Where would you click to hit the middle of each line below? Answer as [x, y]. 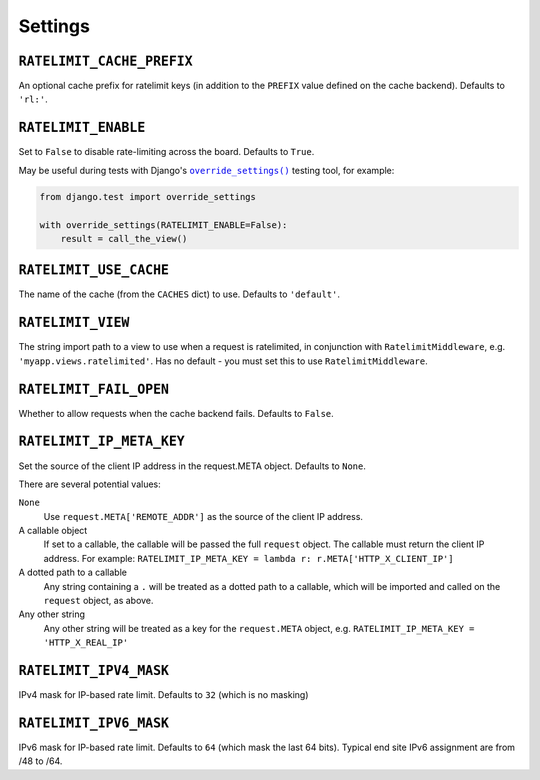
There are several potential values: [90, 484]
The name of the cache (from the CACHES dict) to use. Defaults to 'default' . [179, 294]
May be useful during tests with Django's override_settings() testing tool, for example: [206, 170]
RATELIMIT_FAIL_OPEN [94, 389]
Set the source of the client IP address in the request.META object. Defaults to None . [192, 466]
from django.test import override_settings [148, 196]
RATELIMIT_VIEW [74, 323]
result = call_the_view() [124, 238]
